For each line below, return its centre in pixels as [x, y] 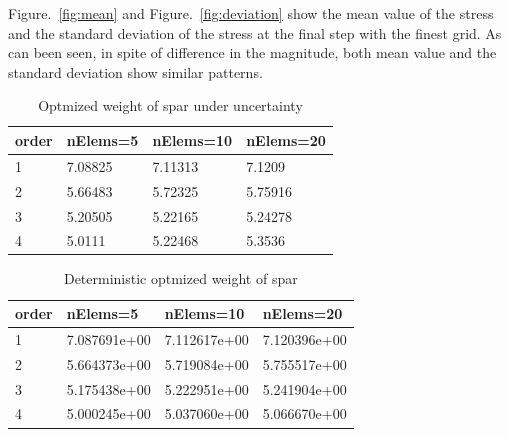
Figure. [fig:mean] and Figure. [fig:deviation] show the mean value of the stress [251, 13]
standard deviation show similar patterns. [135, 71]
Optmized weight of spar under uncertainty [170, 105]
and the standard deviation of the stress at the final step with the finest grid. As [255, 32]
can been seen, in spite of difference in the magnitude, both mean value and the [252, 52]
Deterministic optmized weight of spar [180, 278]
